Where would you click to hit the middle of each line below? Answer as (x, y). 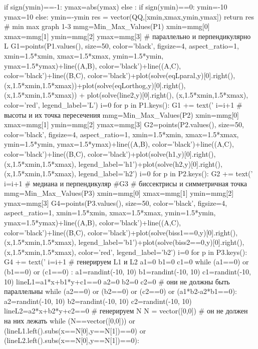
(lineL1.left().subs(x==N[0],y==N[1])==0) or (75, 330)
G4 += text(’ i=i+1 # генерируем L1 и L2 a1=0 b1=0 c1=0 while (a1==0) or (126, 262)
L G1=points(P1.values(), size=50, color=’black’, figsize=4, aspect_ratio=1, (121, 46)
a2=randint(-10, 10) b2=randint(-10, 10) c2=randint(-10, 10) (98, 301)
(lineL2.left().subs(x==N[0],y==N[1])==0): (72, 340)
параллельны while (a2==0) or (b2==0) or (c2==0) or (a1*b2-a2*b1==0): (120, 291)
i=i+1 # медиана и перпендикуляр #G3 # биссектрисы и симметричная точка (125, 183)
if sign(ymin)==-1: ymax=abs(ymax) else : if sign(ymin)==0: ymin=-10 (116, 7)
